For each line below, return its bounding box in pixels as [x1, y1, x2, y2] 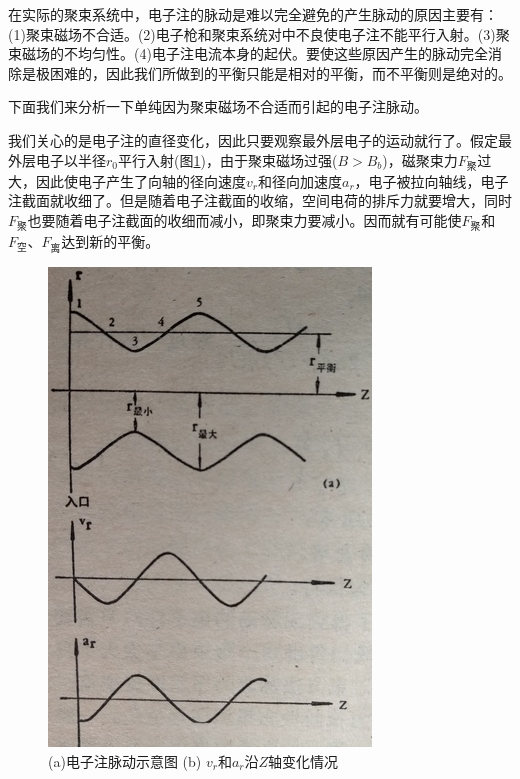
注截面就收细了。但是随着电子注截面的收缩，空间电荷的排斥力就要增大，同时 [8, 190, 512, 211]
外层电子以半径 [8, 149, 106, 170]
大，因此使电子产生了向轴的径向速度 [8, 170, 246, 191]
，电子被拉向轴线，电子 [354, 170, 509, 191]
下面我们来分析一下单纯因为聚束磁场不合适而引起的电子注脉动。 [8, 96, 428, 117]
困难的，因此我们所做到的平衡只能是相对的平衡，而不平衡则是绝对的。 [49, 62, 512, 83]
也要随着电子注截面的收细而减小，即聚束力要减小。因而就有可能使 [27, 209, 462, 230]
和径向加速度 [258, 170, 342, 191]
